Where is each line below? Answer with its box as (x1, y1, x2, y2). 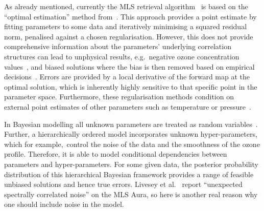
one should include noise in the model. (4, 199, 124, 209)
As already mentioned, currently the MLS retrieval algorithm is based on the (4, 1, 248, 11)
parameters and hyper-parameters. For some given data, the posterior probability (4, 158, 258, 169)
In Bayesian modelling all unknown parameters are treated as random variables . (4, 118, 258, 129)
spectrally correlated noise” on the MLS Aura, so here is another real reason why (4, 188, 258, 199)
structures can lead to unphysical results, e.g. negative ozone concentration (4, 51, 239, 61)
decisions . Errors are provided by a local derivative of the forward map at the (4, 71, 250, 82)
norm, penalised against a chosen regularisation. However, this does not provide (4, 31, 253, 41)
